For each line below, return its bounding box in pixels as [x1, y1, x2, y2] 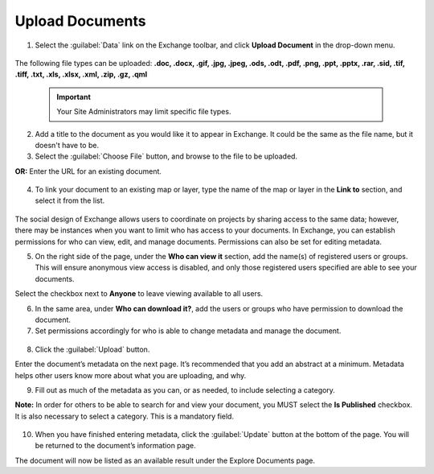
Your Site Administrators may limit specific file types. [56, 107, 231, 117]
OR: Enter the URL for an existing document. [14, 166, 162, 176]
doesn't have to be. [35, 140, 100, 150]
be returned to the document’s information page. [35, 441, 196, 451]
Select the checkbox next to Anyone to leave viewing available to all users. [14, 289, 264, 299]
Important [56, 92, 92, 101]
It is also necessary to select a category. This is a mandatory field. [14, 411, 235, 421]
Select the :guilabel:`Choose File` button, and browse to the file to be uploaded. [35, 151, 297, 161]
